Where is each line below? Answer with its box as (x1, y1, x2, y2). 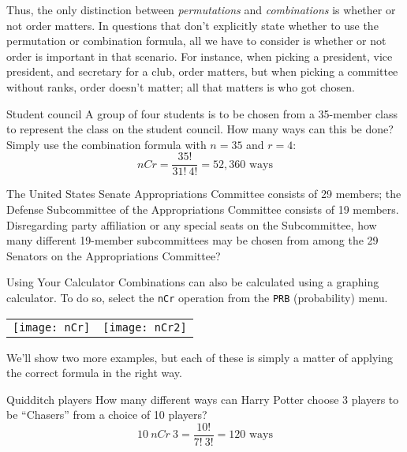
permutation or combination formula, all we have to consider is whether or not (6, 32, 386, 49)
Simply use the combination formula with (6, 136, 207, 152)
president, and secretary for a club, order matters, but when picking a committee (6, 63, 398, 80)
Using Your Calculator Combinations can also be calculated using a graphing (6, 274, 379, 290)
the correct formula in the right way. (6, 364, 182, 381)
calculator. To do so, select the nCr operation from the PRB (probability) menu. (6, 289, 388, 305)
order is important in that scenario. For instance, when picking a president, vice (6, 47, 393, 64)
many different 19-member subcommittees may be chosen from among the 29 (6, 232, 379, 248)
